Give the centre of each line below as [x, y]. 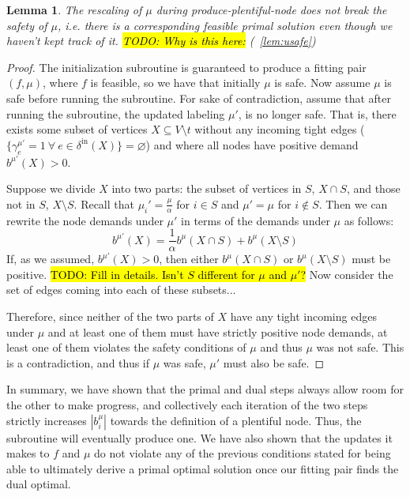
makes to [28, 453]
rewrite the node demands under [85, 220]
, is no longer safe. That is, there [317, 113]
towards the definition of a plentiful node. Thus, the [236, 420]
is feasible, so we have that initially [175, 83]
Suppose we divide [51, 188]
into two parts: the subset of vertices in [207, 188]
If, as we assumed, [51, 259]
